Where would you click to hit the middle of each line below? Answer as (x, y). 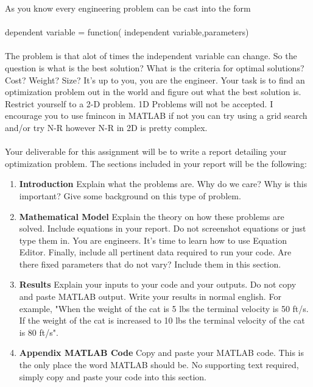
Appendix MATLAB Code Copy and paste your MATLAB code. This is (161, 353)
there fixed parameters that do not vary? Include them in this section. (150, 264)
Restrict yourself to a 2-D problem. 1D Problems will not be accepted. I (139, 103)
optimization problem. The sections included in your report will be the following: (156, 163)
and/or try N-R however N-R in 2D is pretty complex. (106, 127)
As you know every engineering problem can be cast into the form (128, 8)
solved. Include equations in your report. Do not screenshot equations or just (163, 228)
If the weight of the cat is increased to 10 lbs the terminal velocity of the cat (162, 320)
